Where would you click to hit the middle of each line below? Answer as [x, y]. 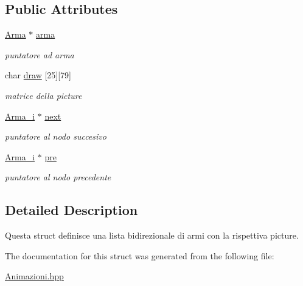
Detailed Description [71, 210]
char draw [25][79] [38, 75]
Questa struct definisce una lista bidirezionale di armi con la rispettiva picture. [152, 235]
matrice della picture [44, 95]
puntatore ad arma [40, 54]
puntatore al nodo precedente [58, 177]
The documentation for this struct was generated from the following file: [140, 255]
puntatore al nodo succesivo [56, 136]
